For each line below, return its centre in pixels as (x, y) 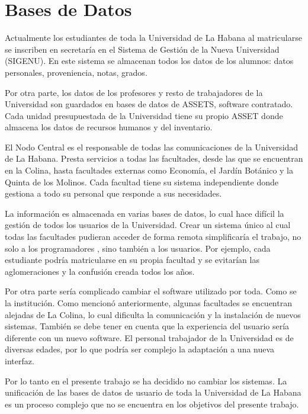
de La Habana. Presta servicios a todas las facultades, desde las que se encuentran (154, 158)
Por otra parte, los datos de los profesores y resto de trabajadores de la (134, 92)
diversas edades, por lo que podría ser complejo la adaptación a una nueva (140, 349)
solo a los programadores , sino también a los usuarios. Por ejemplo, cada (138, 248)
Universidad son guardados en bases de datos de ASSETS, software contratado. (149, 104)
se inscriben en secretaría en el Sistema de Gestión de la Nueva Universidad (142, 49)
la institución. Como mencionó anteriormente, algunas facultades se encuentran (148, 303)
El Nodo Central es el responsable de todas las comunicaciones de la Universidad (152, 147)
